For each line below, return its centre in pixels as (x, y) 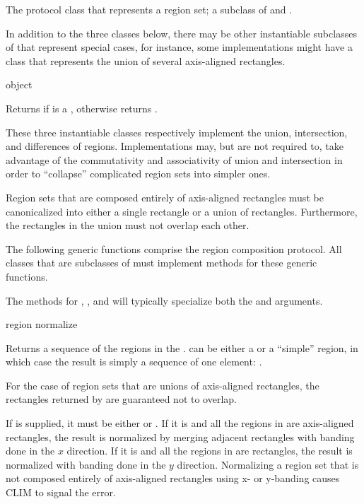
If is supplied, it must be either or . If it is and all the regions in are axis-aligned (180, 423)
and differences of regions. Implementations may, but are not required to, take (175, 146)
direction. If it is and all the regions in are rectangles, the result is (210, 451)
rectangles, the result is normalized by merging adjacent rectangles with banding (180, 436)
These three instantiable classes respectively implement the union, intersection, (177, 132)
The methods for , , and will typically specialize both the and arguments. (164, 300)
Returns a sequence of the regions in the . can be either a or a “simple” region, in (182, 347)
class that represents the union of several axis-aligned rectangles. (146, 60)
